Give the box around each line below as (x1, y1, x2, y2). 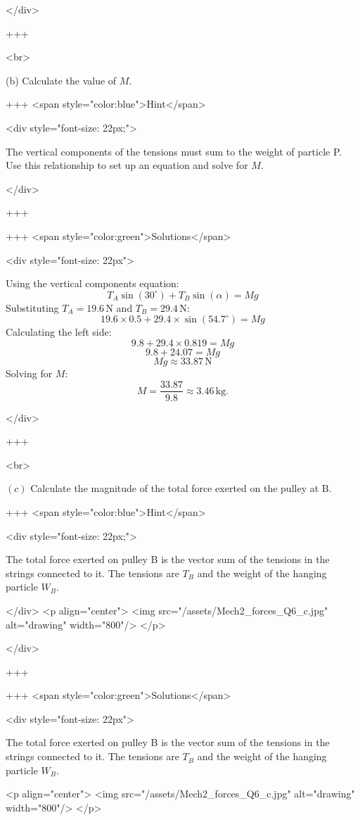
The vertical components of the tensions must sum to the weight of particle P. (6, 144, 342, 158)
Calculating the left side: (6, 324, 112, 339)
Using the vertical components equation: (6, 276, 179, 291)
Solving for (6, 365, 53, 380)
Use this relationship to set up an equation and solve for (6, 158, 248, 172)
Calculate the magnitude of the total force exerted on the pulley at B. (30, 481, 332, 496)
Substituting (6, 300, 59, 315)
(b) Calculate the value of (6, 72, 117, 87)
